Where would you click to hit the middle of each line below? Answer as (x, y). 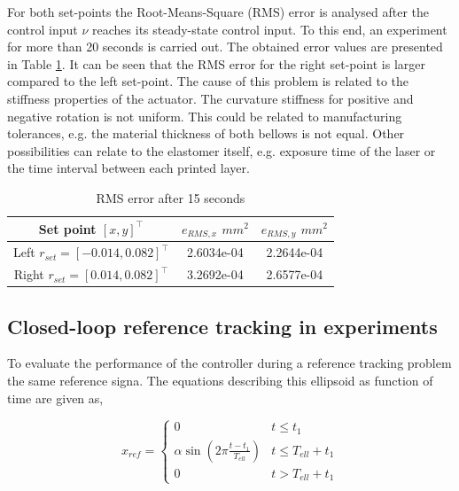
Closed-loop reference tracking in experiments (222, 326)
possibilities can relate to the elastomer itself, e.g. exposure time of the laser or (222, 150)
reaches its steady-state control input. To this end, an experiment (270, 29)
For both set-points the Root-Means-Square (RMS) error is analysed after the (218, 12)
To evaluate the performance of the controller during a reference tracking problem (229, 363)
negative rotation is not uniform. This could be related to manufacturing (205, 116)
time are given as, (55, 397)
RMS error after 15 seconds (171, 197)
